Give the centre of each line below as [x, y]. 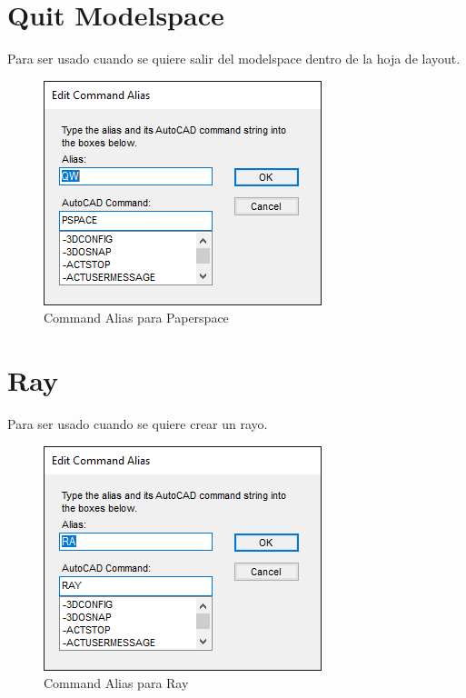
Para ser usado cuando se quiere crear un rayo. [138, 424]
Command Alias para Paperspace [136, 318]
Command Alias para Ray [116, 683]
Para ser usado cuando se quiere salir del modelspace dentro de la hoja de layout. [234, 59]
